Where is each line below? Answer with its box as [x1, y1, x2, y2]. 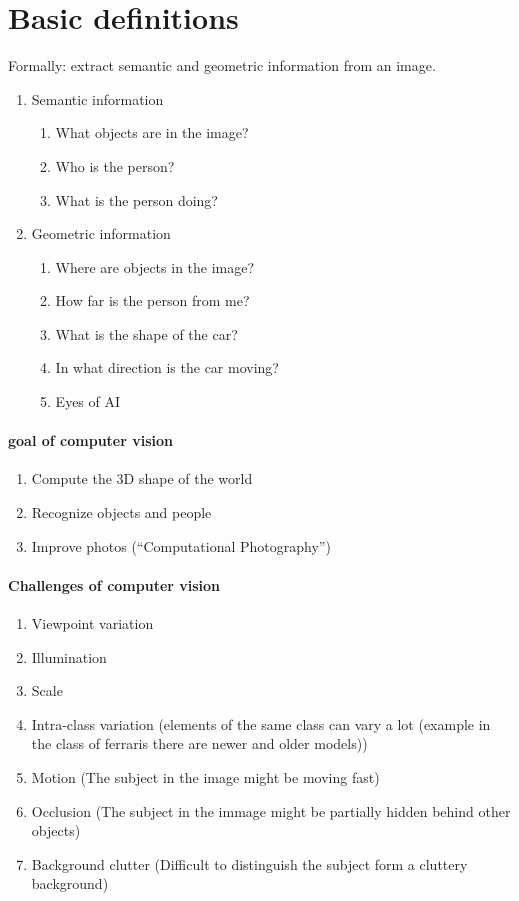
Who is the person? [55, 155, 175, 176]
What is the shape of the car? [55, 323, 238, 344]
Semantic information [31, 88, 164, 109]
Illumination [31, 646, 107, 667]
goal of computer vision [8, 430, 174, 451]
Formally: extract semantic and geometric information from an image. [8, 55, 436, 76]
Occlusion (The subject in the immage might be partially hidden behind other [31, 800, 511, 821]
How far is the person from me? [55, 290, 250, 311]
